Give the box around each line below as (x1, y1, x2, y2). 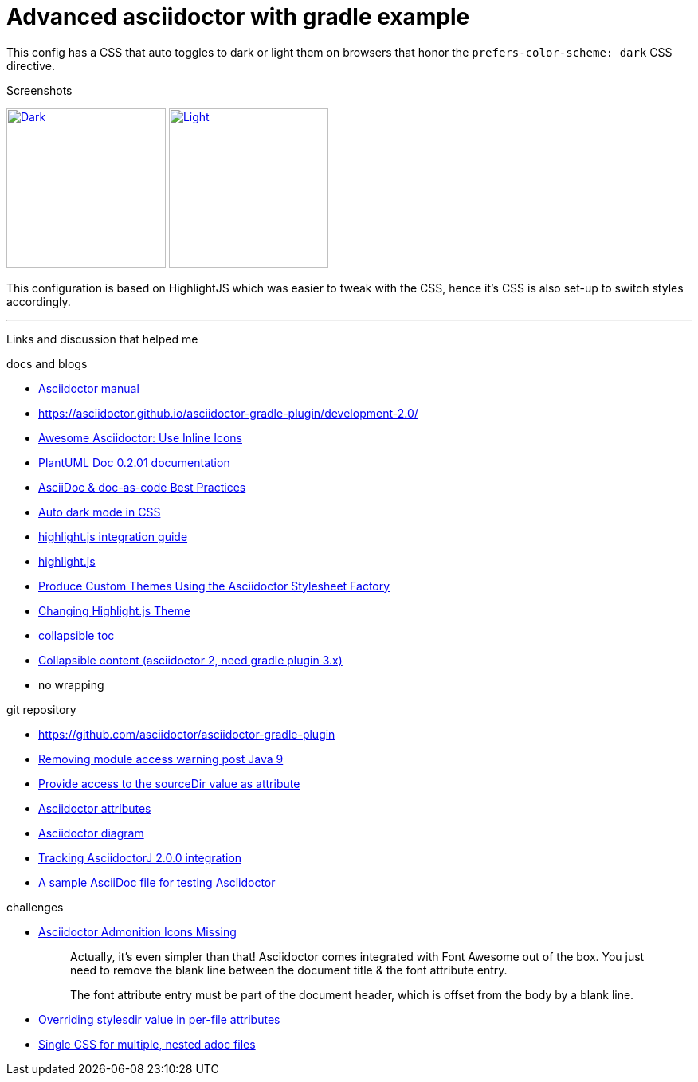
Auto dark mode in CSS (38, 504, 161, 519)
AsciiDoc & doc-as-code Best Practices (38, 480, 246, 494)
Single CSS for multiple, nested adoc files (38, 1037, 256, 1051)
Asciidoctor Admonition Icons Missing (38, 924, 237, 939)
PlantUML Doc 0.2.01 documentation (38, 455, 230, 469)
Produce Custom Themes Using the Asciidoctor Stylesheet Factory (38, 578, 390, 593)
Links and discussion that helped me (6, 331, 198, 346)
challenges (6, 900, 64, 914)
